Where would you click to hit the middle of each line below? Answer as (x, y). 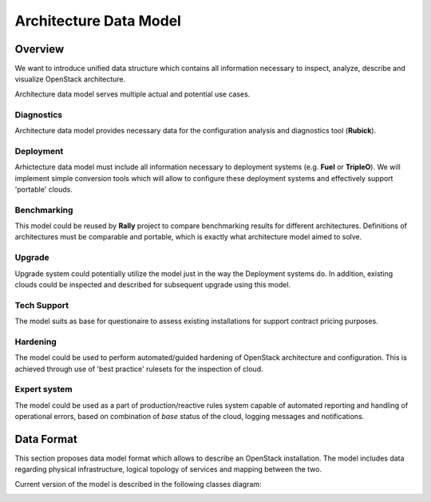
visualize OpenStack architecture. (70, 79)
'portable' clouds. (44, 189)
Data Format (46, 439)
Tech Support (42, 305)
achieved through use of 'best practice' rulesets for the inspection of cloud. (139, 369)
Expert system (44, 389)
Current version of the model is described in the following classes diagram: (138, 484)
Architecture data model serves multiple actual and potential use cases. (132, 94)
